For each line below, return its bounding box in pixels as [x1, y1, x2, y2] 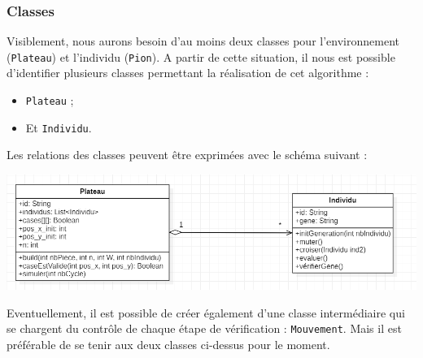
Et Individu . [25, 119, 92, 136]
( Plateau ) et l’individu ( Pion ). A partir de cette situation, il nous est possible [7, 48, 395, 65]
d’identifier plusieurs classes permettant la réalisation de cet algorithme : [7, 64, 369, 81]
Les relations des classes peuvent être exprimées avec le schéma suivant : [7, 146, 368, 163]
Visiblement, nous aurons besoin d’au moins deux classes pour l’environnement [7, 32, 399, 50]
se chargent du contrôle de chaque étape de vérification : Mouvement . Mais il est [7, 320, 402, 337]
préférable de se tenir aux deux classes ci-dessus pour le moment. [7, 335, 330, 352]
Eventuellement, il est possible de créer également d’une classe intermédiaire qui [7, 304, 405, 321]
